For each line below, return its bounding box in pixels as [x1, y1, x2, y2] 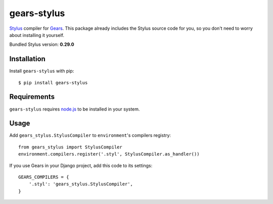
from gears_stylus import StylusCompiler [18, 144, 122, 150]
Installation [9, 55, 45, 63]
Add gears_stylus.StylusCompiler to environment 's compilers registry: [9, 132, 171, 138]
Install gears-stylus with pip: [9, 68, 74, 74]
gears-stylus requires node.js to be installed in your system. [9, 106, 140, 112]
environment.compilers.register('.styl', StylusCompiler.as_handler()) [18, 151, 200, 157]
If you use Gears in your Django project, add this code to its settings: [9, 162, 153, 169]
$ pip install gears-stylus [18, 80, 88, 85]
